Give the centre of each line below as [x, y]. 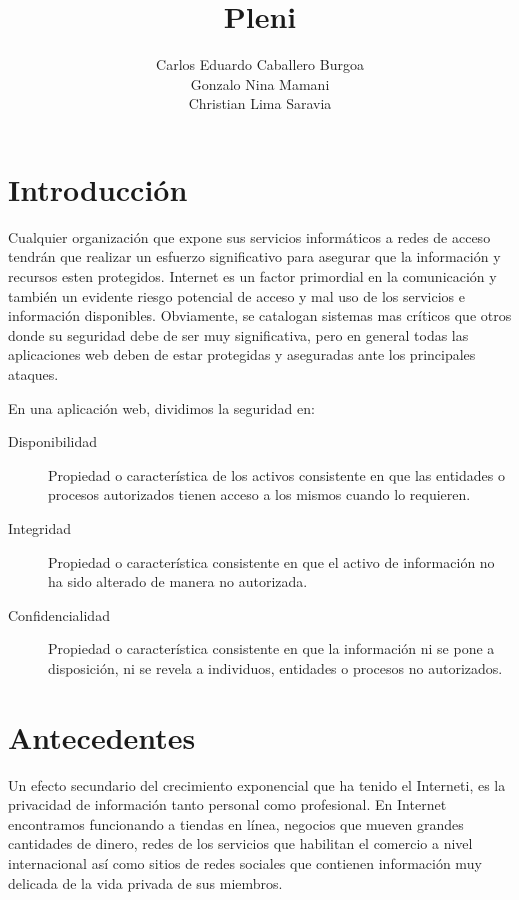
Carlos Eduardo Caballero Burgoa [260, 64]
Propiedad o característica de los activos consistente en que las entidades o [276, 474]
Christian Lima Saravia [260, 103]
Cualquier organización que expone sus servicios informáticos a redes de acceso [249, 236]
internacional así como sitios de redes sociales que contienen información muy [245, 863]
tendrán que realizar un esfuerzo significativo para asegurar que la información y [254, 256]
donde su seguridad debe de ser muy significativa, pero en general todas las [238, 334]
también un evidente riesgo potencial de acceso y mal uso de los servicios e [237, 295]
